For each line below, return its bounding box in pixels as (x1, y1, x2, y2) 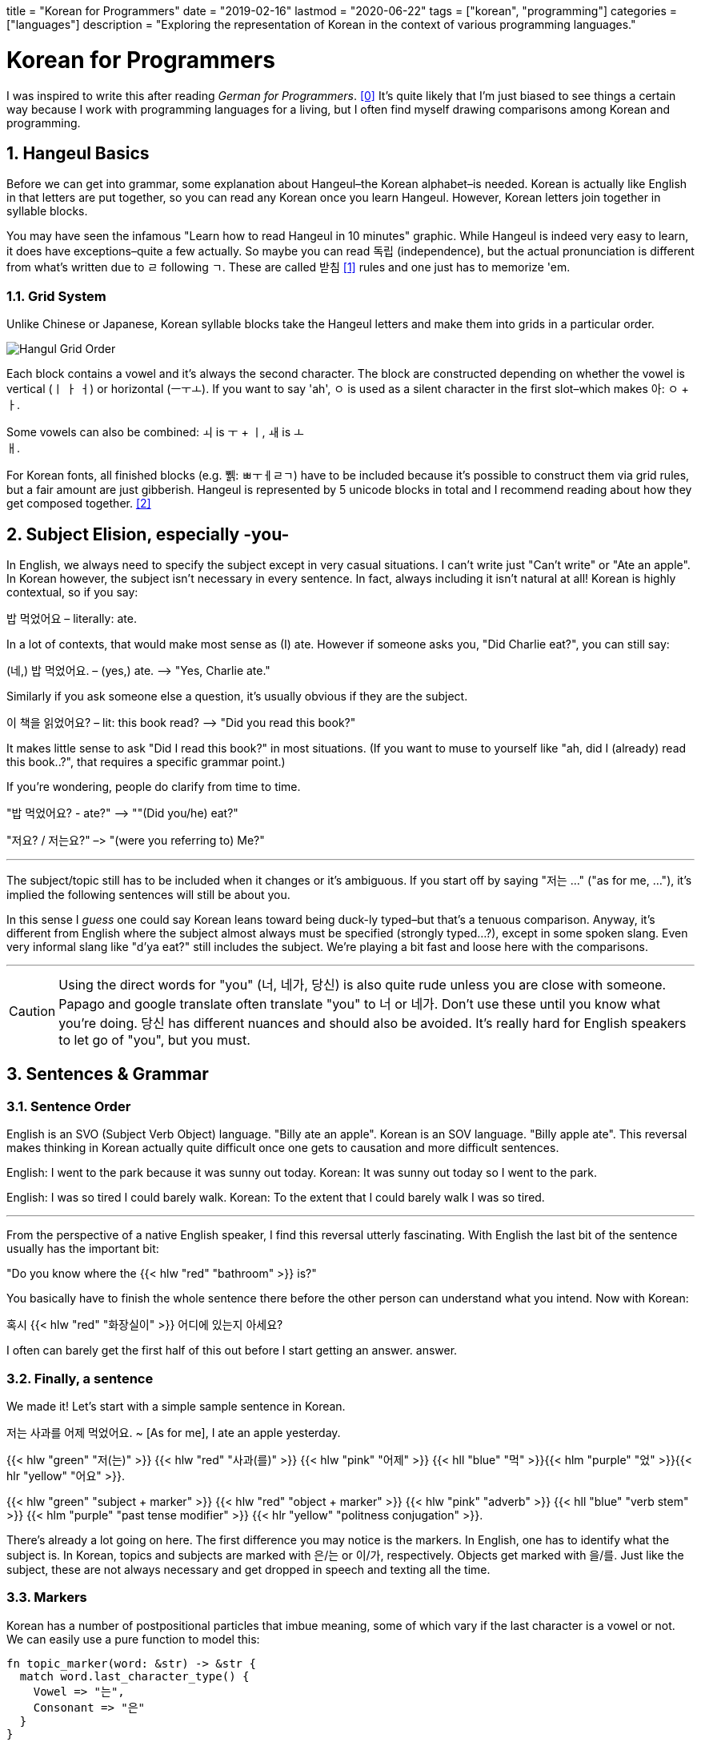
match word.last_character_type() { (19, 1669, 250, 1683)
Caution (9, 1002, 56, 1019)
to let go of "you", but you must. (58, 1031, 250, 1048)
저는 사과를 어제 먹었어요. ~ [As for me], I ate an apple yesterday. (6, 1425, 341, 1439)
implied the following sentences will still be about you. (6, 887, 290, 901)
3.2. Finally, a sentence (6, 1370, 154, 1387)
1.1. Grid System (6, 287, 106, 304)
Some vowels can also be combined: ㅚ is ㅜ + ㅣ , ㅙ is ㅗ (6, 425, 304, 440)
